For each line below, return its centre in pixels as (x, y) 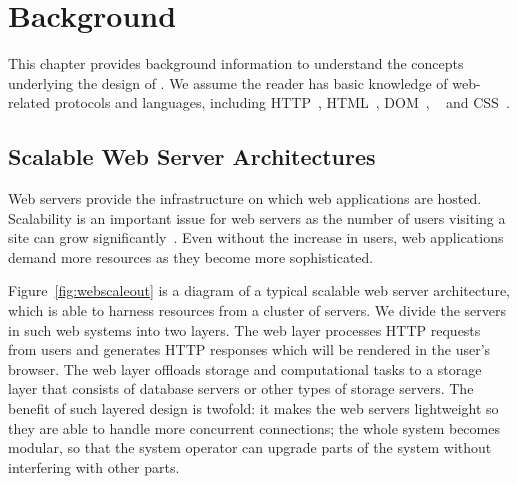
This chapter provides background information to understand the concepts (236, 63)
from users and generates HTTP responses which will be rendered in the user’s (249, 349)
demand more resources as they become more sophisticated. (191, 256)
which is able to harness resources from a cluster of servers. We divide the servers (257, 310)
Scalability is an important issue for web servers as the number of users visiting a (257, 217)
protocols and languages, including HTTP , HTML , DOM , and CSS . (282, 102)
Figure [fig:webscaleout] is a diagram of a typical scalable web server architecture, (259, 290)
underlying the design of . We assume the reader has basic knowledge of (228, 82)
